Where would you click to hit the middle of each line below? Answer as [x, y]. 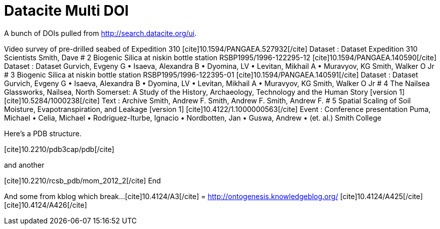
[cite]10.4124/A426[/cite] [46, 205]
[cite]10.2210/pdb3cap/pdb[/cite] [59, 149]
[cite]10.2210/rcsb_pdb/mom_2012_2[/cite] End [83, 180]
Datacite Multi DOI [67, 11]
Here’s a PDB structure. [43, 133]
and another [24, 165]
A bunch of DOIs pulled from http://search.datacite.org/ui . [101, 33]
